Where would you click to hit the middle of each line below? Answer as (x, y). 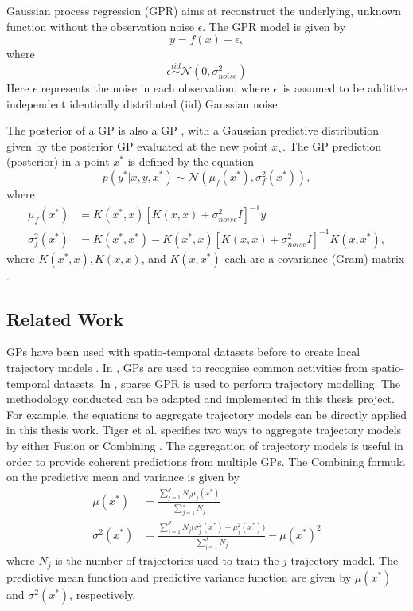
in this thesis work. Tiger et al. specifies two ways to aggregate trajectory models (204, 430)
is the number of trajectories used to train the (167, 560)
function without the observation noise (100, 26)
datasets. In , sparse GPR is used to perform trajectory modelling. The (227, 383)
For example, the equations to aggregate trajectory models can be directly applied (206, 414)
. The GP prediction (332, 145)
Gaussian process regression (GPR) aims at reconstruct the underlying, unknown (204, 10)
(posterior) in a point (58, 161)
